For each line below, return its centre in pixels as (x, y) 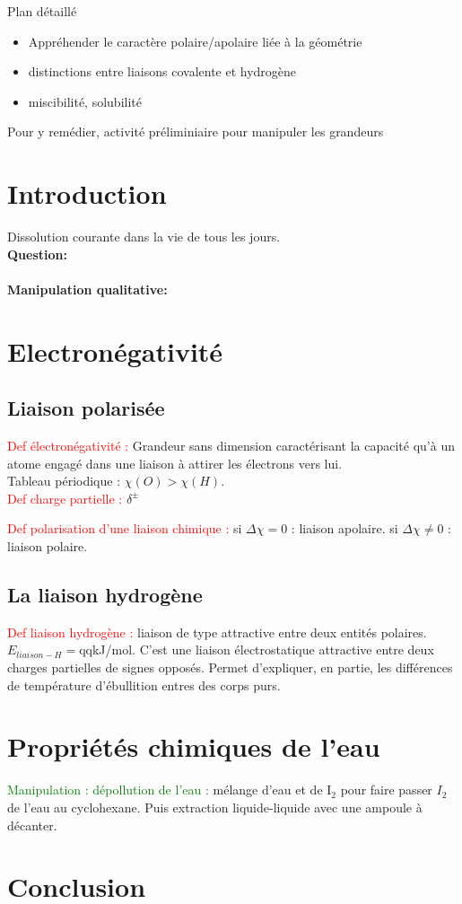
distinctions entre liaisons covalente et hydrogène (162, 71)
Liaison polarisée (86, 408)
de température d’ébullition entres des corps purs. (144, 685)
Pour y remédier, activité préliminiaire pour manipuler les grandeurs (196, 132)
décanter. (32, 825)
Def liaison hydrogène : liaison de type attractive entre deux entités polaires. (217, 632)
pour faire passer (386, 790)
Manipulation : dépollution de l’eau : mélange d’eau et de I (170, 790)
